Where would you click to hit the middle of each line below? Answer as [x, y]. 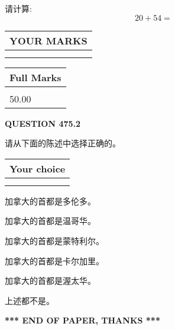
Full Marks [35, 77]
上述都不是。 [30, 300]
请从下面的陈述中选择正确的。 [63, 143]
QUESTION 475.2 [43, 123]
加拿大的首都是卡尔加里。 [54, 260]
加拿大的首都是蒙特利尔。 [54, 240]
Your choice [38, 168]
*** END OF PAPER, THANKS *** [82, 320]
